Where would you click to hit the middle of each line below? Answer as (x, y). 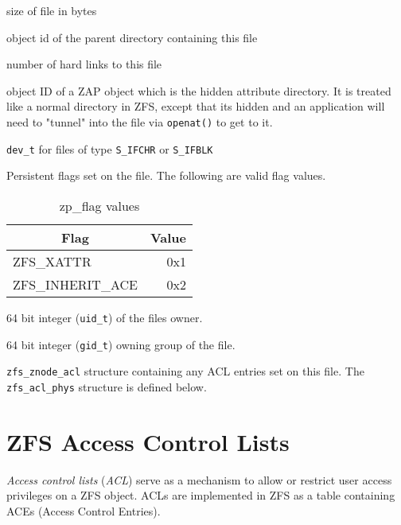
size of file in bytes (52, 10)
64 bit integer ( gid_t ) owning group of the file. (121, 344)
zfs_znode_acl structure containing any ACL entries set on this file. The (185, 371)
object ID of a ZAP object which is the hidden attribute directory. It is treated (199, 90)
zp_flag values (99, 205)
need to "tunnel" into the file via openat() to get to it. (140, 121)
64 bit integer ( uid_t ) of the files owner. (105, 317)
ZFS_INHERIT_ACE (75, 284)
